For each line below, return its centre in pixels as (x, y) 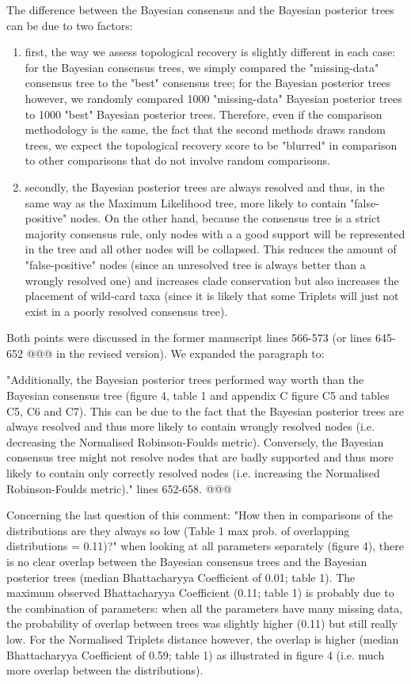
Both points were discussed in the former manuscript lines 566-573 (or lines (189, 338)
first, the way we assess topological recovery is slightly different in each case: (210, 52)
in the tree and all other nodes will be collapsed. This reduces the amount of (211, 249)
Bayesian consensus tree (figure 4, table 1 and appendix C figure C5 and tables (198, 395)
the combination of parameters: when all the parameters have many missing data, (205, 608)
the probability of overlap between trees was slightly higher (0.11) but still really (202, 623)
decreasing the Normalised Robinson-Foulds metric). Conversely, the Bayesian (195, 441)
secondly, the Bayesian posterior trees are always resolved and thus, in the (205, 186)
